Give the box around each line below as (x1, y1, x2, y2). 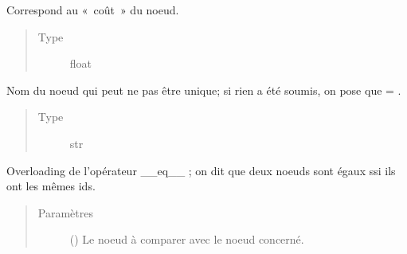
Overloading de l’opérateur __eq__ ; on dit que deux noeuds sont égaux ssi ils (6, 162, 396, 178)
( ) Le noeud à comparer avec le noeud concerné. (69, 231, 304, 248)
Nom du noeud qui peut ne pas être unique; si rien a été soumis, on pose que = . (6, 81, 401, 98)
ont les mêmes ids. (6, 178, 96, 194)
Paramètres (37, 204, 93, 221)
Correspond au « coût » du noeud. (6, 2, 179, 18)
